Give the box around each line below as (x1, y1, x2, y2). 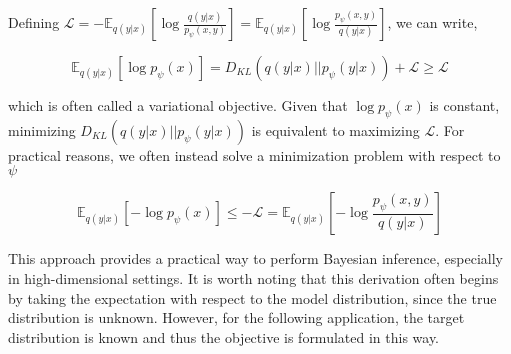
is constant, (429, 95, 500, 115)
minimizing (8, 119, 76, 140)
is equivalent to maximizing (251, 119, 420, 140)
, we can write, (387, 12, 478, 32)
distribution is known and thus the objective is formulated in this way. (8, 326, 440, 347)
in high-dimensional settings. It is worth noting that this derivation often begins (8, 267, 499, 288)
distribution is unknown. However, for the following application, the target (8, 307, 465, 328)
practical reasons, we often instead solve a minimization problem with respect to (8, 144, 501, 165)
